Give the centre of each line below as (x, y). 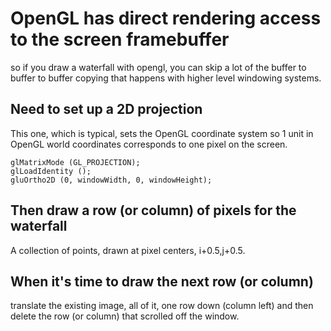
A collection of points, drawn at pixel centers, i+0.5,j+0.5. (128, 250)
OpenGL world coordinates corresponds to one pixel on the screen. (149, 144)
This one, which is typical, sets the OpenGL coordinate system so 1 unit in (162, 133)
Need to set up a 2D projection (106, 109)
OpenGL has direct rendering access (166, 18)
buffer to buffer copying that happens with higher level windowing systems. (166, 78)
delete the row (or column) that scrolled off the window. (125, 316)
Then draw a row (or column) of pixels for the (153, 210)
